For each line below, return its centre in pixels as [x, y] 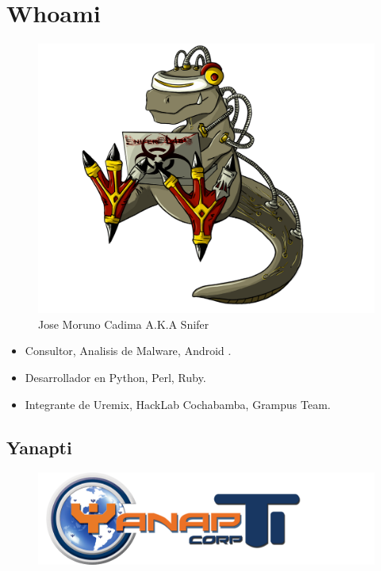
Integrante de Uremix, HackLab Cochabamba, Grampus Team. [178, 404]
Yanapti [39, 447]
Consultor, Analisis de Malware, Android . [128, 351]
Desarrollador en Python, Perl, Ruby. [115, 378]
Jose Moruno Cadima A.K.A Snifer [124, 324]
